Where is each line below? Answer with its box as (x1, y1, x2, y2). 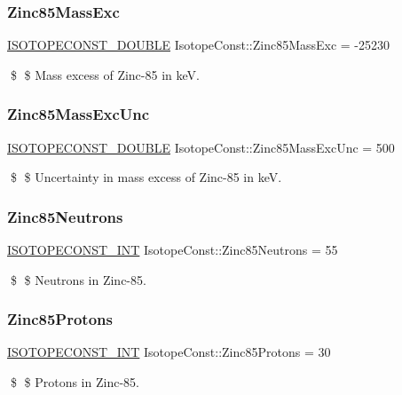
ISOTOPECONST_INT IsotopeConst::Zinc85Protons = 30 (7, 343, 331, 361)
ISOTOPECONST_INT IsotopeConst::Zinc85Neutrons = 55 (7, 241, 338, 259)
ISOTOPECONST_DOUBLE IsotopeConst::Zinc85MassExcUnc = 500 (7, 138, 395, 156)
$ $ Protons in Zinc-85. (10, 373, 139, 391)
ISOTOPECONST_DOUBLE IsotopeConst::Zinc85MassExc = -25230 (7, 36, 390, 54)
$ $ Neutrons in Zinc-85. (10, 270, 146, 288)
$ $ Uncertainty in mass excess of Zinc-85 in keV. (10, 168, 282, 186)
